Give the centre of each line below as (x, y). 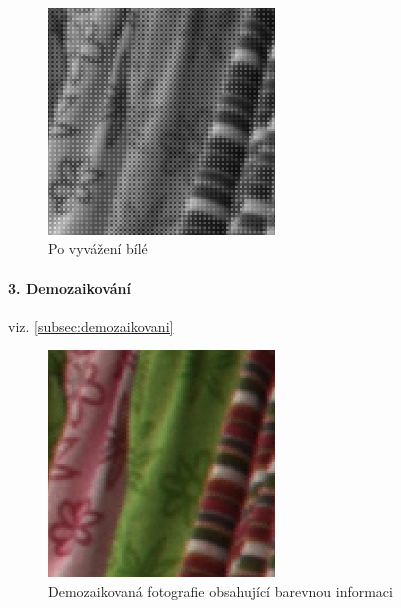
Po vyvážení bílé (98, 248)
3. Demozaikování (70, 287)
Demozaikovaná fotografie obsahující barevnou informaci (220, 590)
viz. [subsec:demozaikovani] (91, 325)
